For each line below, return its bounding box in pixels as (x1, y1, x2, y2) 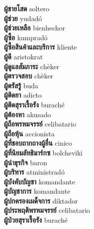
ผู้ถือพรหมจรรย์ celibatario (4, 119, 76, 129)
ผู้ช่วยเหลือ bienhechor (4, 23, 65, 33)
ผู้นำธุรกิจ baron (4, 157, 47, 167)
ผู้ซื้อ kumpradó (4, 32, 48, 42)
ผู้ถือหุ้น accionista (4, 128, 55, 138)
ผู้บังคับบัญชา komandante (4, 176, 75, 186)
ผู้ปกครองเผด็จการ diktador (4, 195, 78, 205)
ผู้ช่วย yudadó (4, 13, 42, 23)
